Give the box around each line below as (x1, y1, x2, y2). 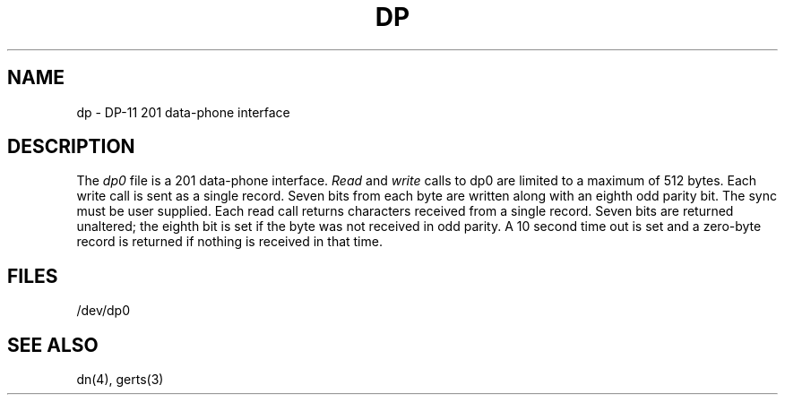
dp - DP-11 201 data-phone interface (76, 104, 290, 120)
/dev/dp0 (76, 303, 130, 319)
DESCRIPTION (7, 135, 135, 158)
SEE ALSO (7, 333, 99, 356)
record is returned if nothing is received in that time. (76, 234, 383, 250)
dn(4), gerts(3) (76, 372, 164, 388)
